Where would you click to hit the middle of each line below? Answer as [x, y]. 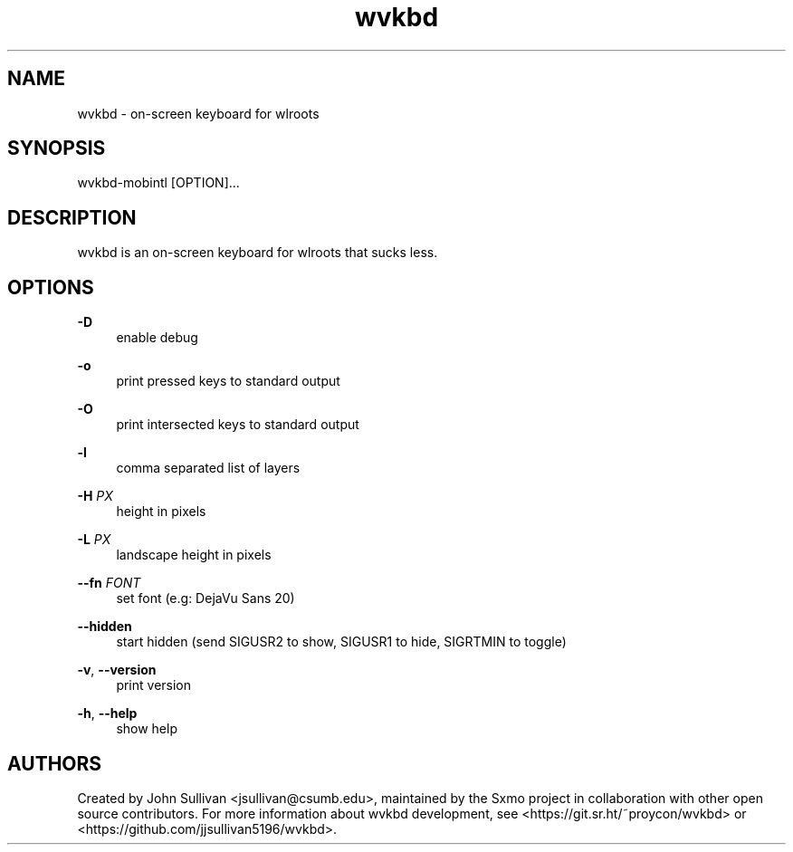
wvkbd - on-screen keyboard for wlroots [198, 113]
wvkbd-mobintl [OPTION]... [158, 183]
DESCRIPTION [72, 217]
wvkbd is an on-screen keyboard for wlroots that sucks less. [258, 253]
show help [147, 729]
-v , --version [117, 670]
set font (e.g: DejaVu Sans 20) [205, 598]
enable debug [157, 338]
